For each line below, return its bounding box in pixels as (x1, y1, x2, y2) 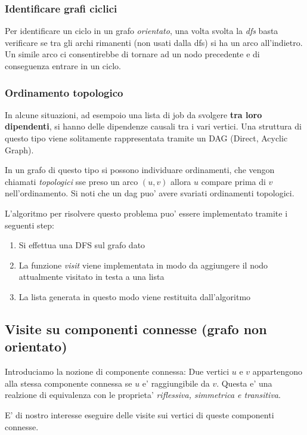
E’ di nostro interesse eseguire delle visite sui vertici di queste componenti (5, 408, 274, 421)
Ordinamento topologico (5, 85, 123, 100)
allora (170, 175, 191, 187)
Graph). (5, 143, 34, 156)
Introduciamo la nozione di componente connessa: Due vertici (5, 365, 230, 378)
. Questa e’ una (216, 377, 272, 389)
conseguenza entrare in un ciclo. (5, 60, 121, 72)
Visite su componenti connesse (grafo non (5, 319, 267, 338)
